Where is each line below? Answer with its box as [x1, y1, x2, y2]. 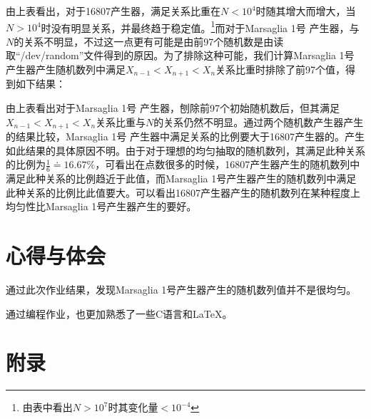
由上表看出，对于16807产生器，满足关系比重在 [6, 4, 220, 18]
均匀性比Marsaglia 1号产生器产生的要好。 [6, 199, 197, 214]
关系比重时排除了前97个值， [215, 62, 346, 77]
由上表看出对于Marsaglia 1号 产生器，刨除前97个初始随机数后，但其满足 [6, 100, 340, 115]
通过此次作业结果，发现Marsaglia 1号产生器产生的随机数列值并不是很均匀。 [6, 282, 357, 297]
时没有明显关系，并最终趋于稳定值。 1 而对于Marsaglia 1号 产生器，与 [41, 18, 360, 35]
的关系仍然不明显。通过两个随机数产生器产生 [153, 114, 364, 129]
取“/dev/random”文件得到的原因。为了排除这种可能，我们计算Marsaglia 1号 [6, 48, 355, 63]
